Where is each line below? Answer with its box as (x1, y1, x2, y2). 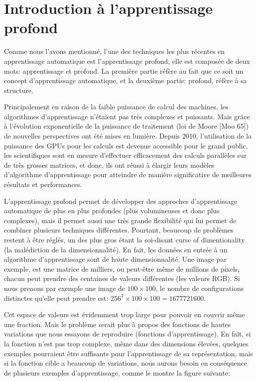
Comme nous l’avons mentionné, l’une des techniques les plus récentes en (4, 46, 225, 56)
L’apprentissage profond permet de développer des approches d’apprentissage (4, 195, 237, 206)
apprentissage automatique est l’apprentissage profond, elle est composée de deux (4, 55, 250, 66)
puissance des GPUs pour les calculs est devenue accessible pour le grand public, (4, 140, 248, 150)
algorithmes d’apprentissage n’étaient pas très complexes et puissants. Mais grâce (4, 111, 250, 121)
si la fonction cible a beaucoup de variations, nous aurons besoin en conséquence (4, 358, 247, 368)
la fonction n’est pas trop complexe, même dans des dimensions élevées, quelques (4, 338, 249, 348)
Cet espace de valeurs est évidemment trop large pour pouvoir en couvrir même (4, 309, 245, 320)
